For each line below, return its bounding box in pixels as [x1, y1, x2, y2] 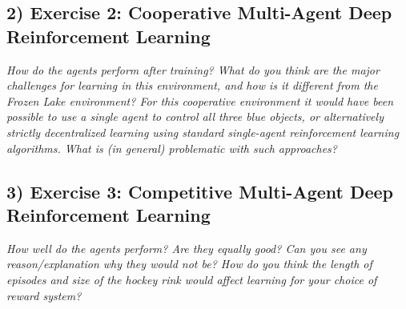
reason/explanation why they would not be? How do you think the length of [6, 255, 372, 272]
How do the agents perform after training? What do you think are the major [6, 61, 380, 78]
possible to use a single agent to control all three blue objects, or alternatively [6, 108, 384, 125]
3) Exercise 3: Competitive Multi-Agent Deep [6, 179, 394, 203]
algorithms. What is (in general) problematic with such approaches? [6, 139, 337, 156]
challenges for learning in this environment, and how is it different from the [6, 77, 378, 94]
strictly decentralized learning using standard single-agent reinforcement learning [6, 123, 400, 140]
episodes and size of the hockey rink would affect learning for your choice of [6, 271, 377, 287]
